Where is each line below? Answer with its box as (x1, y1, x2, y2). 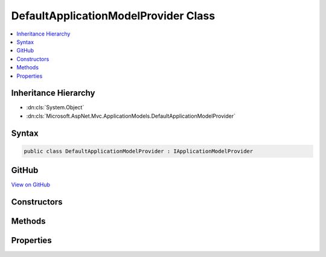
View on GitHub (11, 181, 51, 188)
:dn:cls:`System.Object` (26, 104, 85, 111)
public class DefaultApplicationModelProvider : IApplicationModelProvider (24, 148, 254, 154)
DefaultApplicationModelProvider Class (11, 9, 216, 22)
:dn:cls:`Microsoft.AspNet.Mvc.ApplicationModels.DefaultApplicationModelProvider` (26, 112, 235, 119)
